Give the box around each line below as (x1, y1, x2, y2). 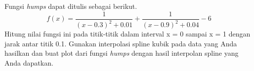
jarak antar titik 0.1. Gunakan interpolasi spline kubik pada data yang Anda (4, 38, 237, 48)
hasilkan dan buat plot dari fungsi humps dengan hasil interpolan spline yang (4, 48, 239, 58)
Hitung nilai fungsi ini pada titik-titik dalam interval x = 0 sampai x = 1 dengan (4, 29, 251, 38)
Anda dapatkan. (4, 57, 53, 68)
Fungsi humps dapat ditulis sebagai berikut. (4, 1, 137, 11)
